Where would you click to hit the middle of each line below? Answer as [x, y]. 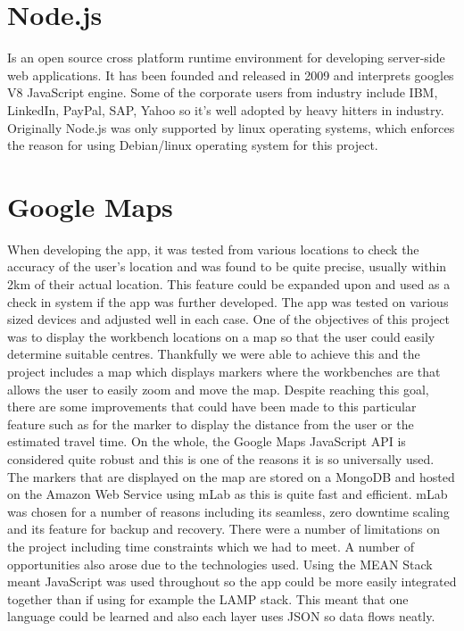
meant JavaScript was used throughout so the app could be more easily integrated [232, 581]
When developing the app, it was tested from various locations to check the [213, 249]
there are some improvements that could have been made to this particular [212, 407]
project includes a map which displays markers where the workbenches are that [224, 371]
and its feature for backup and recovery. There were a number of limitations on [224, 529]
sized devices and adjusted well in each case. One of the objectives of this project [228, 319]
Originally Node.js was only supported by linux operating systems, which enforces [231, 127]
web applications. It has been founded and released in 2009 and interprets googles [231, 75]
